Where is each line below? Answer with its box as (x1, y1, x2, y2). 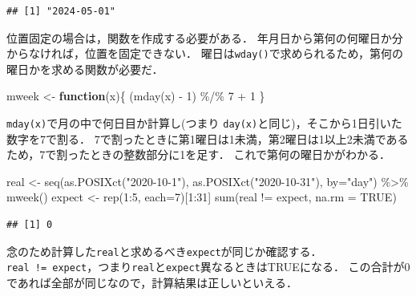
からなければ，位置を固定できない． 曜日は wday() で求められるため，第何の (6, 45, 403, 62)
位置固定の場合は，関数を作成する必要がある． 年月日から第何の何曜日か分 (6, 29, 403, 46)
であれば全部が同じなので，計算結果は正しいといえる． (6, 274, 297, 290)
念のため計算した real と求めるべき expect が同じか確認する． (6, 242, 322, 259)
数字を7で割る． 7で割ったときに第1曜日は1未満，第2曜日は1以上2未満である (6, 130, 409, 147)
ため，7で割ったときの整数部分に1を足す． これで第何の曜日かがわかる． (6, 146, 390, 163)
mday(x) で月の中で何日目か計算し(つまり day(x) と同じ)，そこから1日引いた (6, 115, 402, 132)
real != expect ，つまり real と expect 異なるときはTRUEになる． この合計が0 (6, 258, 410, 275)
